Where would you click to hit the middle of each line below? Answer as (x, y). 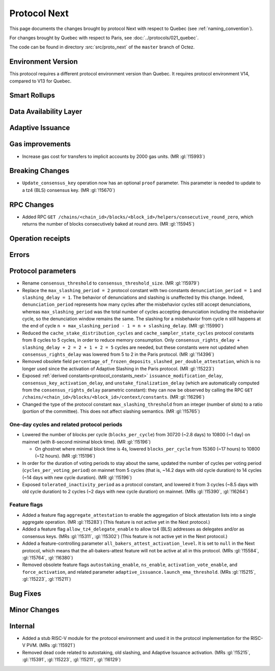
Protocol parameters (43, 271)
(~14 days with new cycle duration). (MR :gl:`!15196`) (77, 477)
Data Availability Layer (46, 112)
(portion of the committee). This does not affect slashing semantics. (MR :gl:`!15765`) (111, 411)
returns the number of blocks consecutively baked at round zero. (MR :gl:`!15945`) (108, 224)
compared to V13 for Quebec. (40, 81)
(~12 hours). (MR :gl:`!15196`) (65, 456)
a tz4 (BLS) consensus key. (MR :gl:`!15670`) (69, 190)
